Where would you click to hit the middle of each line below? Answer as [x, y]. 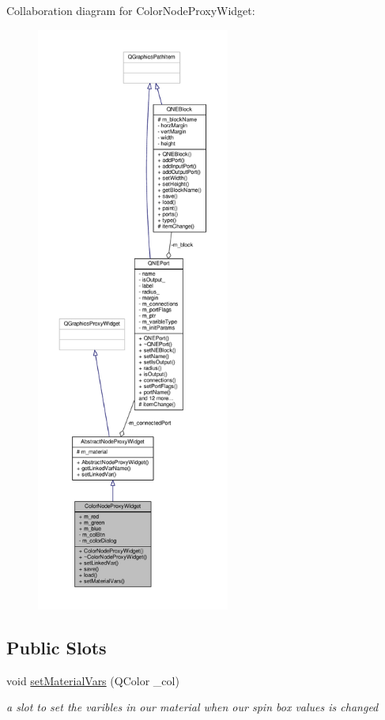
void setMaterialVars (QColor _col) [93, 680]
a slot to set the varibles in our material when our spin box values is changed [192, 707]
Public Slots [57, 647]
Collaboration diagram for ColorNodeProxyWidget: [131, 10]
